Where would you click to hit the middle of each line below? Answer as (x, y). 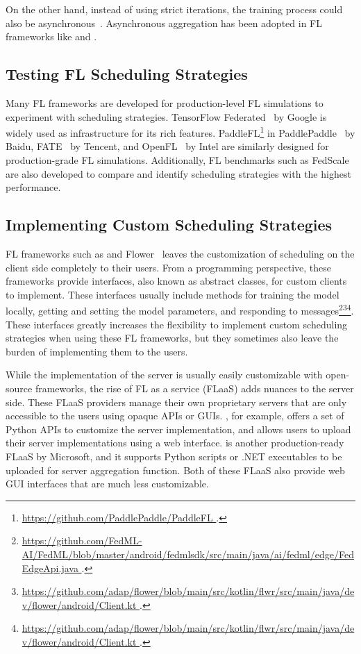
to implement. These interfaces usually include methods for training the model (173, 294)
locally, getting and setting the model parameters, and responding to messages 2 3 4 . (180, 310)
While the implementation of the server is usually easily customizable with (164, 375)
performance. (33, 187)
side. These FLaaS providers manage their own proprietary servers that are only (176, 402)
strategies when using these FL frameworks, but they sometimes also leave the (172, 338)
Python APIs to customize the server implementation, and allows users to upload (178, 429)
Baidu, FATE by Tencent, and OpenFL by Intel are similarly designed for (167, 146)
